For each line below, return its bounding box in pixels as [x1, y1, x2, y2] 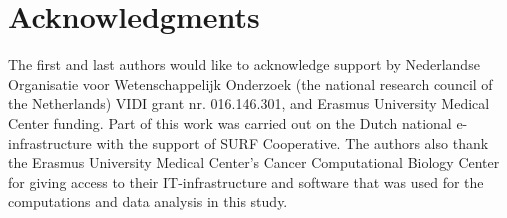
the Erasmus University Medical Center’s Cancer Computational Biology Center [8, 152, 500, 173]
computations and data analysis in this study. [8, 191, 288, 212]
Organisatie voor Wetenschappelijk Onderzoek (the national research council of [8, 73, 493, 94]
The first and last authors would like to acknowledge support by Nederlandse [8, 54, 480, 75]
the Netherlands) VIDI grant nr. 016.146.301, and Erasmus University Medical [8, 93, 490, 114]
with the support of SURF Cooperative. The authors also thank [96, 132, 489, 153]
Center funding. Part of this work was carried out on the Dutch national [8, 112, 452, 133]
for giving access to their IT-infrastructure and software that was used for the [8, 171, 484, 192]
